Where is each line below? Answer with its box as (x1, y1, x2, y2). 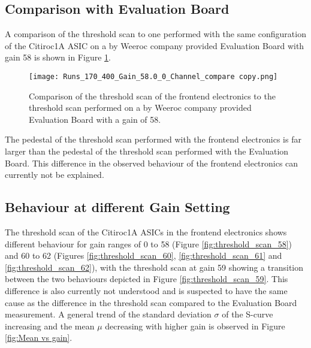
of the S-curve (222, 308, 273, 320)
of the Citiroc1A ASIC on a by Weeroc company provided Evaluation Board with (5, 39, 304, 52)
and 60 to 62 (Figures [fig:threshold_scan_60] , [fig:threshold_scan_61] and (5, 249, 282, 262)
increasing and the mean (5, 319, 95, 332)
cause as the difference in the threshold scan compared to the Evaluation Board (5, 296, 297, 308)
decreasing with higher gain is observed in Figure (105, 319, 285, 332)
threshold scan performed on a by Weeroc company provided (29, 101, 252, 114)
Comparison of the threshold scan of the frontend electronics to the (29, 89, 276, 102)
